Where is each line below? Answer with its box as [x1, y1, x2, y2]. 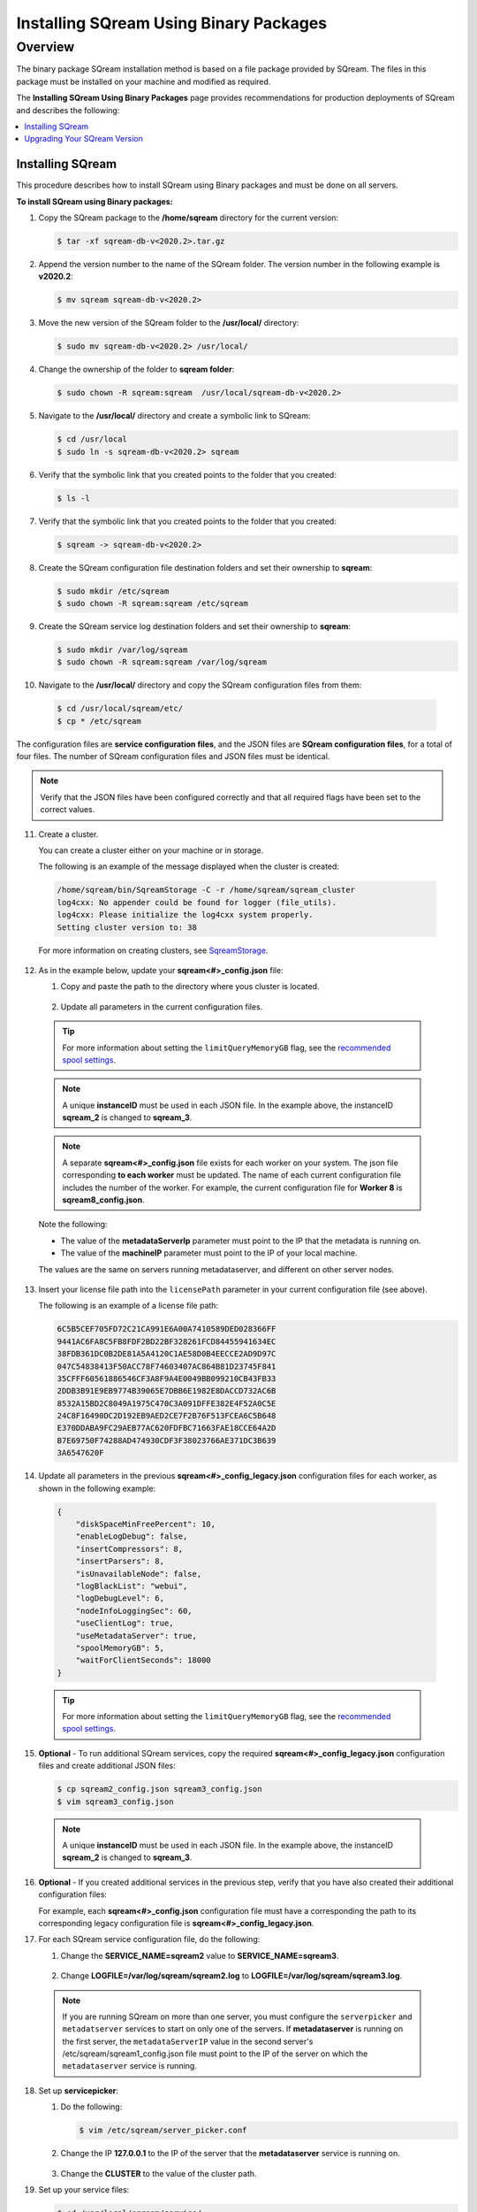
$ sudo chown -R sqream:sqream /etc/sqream [57, 598, 249, 608]
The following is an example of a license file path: [38, 1301, 219, 1311]
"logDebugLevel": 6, [75, 1594, 165, 1603]
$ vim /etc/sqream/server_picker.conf [79, 2125, 247, 2136]
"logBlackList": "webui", [75, 1580, 188, 1591]
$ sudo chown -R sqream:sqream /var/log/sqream [57, 657, 267, 667]
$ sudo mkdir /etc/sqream [57, 586, 170, 596]
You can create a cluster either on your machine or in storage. [38, 845, 264, 856]
